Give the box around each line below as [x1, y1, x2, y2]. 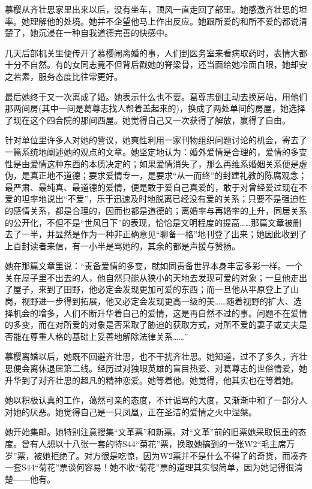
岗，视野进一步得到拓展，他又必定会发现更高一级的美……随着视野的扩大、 [5, 295, 293, 307]
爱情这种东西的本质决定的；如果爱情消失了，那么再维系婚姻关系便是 [29, 157, 299, 170]
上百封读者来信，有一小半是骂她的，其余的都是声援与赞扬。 [5, 239, 240, 252]
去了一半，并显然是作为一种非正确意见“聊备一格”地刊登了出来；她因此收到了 [5, 228, 307, 240]
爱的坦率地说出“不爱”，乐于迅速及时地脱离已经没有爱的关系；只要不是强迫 [5, 192, 299, 205]
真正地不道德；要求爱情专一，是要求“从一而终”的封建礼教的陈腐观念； [29, 169, 307, 182]
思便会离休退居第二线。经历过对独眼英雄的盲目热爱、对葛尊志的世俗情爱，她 [5, 362, 307, 375]
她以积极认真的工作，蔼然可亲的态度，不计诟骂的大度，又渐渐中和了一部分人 [5, 394, 307, 406]
